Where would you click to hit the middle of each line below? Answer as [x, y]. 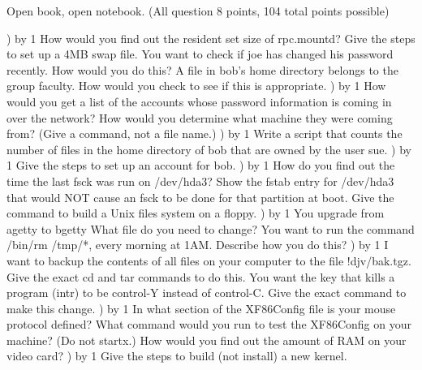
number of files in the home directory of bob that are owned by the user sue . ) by [209, 149]
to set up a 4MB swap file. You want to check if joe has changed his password [200, 54]
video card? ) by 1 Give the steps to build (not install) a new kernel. [177, 356]
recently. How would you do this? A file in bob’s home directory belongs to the [202, 69]
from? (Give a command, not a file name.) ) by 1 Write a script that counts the [205, 133]
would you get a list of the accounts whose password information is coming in [199, 101]
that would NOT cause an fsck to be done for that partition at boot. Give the [200, 197]
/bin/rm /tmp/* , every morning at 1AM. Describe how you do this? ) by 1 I [198, 245]
